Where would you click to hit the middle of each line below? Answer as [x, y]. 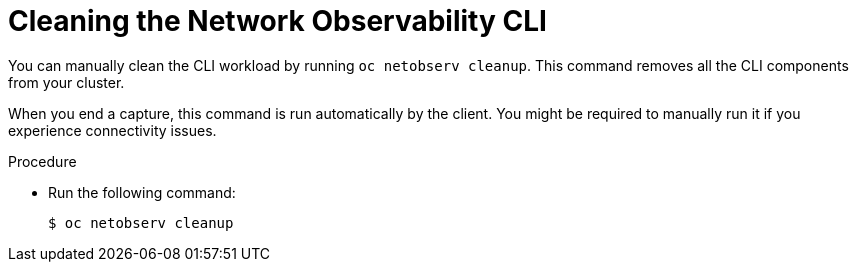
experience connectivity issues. [112, 130]
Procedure [42, 161]
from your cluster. [66, 82]
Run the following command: [142, 192]
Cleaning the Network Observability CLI [277, 21]
